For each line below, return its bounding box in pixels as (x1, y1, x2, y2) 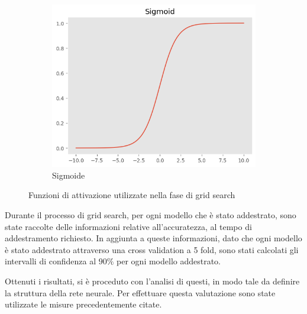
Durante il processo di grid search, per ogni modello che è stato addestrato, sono (5, 208, 296, 221)
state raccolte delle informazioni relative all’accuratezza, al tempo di (5, 220, 252, 232)
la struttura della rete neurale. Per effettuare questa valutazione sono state (5, 286, 276, 299)
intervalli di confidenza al (5, 255, 96, 267)
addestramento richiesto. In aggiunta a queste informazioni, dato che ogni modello (5, 232, 302, 244)
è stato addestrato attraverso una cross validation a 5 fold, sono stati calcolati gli (5, 243, 299, 255)
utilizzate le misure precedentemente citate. (5, 298, 162, 310)
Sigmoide (52, 169, 85, 181)
